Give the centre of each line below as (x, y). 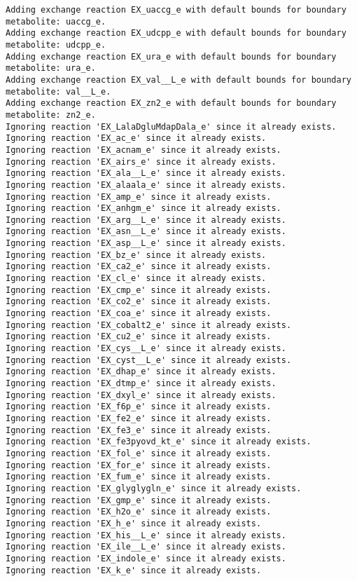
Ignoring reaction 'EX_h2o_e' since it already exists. (139, 512)
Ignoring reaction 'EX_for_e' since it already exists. (139, 465)
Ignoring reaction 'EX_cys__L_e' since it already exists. (146, 349)
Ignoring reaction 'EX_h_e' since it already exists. (134, 523)
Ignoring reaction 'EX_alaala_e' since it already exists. (146, 185)
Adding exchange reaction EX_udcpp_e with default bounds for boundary (176, 33)
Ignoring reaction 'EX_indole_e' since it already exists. (146, 558)
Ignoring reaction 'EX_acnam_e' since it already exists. (143, 150)
